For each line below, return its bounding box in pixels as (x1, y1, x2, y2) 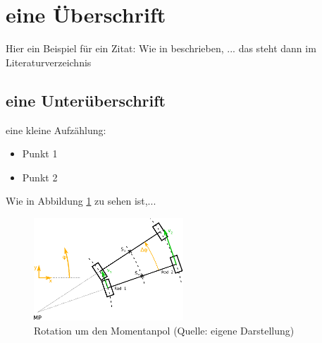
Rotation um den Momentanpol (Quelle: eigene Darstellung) (34, 323, 295, 337)
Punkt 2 (22, 169, 58, 184)
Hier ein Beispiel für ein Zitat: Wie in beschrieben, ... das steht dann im (6, 41, 316, 56)
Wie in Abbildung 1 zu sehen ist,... (6, 193, 156, 208)
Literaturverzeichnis (6, 54, 92, 69)
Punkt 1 (22, 146, 58, 161)
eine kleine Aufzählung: (6, 122, 106, 137)
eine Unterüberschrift (6, 89, 166, 111)
